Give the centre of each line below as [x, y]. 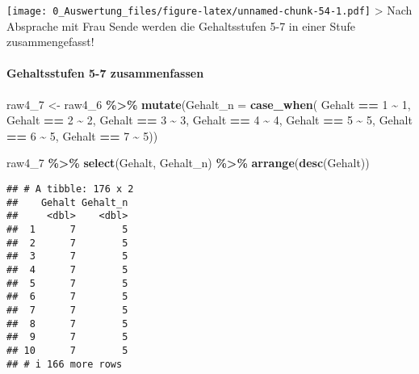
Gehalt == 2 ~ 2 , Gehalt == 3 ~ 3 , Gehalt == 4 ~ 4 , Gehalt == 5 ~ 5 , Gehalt [209, 120]
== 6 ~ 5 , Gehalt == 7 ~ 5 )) [82, 135]
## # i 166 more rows [65, 364]
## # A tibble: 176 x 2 [70, 189]
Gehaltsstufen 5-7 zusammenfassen [105, 73]
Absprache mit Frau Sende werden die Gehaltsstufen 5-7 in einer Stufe [181, 25]
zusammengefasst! [50, 42]
